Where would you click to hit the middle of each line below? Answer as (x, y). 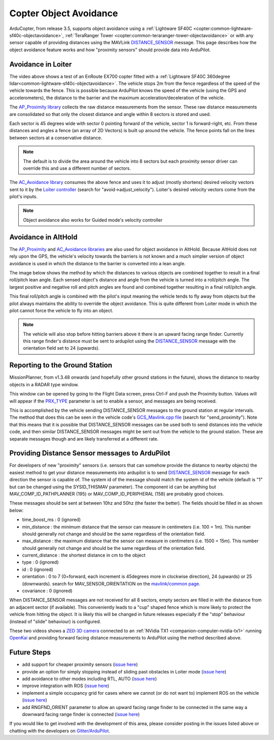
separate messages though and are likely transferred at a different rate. (84, 439)
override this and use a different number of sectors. (77, 168)
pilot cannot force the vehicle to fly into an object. (61, 311)
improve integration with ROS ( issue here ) (66, 686)
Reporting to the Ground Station (61, 365)
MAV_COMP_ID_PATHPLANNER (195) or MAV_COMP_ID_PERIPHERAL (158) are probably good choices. (117, 494)
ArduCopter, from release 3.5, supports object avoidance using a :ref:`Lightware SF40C (101, 28)
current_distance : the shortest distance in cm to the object (84, 555)
